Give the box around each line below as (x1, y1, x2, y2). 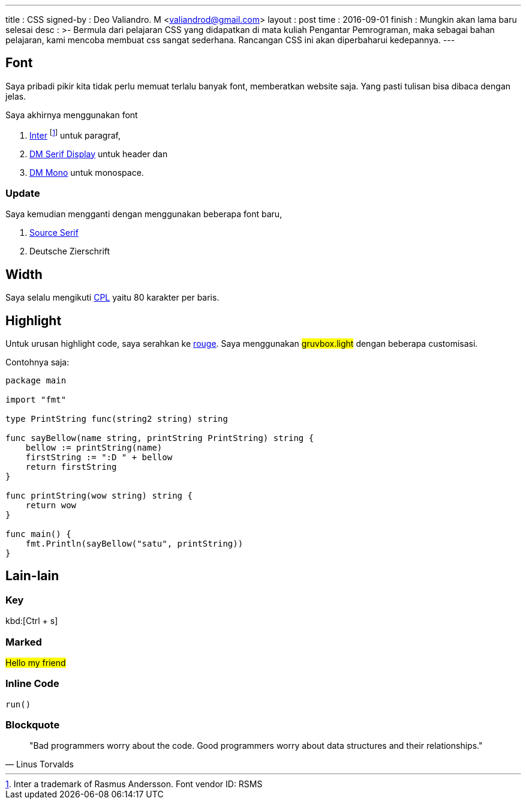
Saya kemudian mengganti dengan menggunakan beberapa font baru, (5, 209, 282, 220)
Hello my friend (5, 657, 66, 668)
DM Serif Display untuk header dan (29, 148, 168, 159)
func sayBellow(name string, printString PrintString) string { (5, 433, 314, 443)
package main (5, 375, 67, 385)
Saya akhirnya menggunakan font (5, 109, 138, 120)
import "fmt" (5, 394, 67, 404)
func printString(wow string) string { (5, 490, 193, 500)
